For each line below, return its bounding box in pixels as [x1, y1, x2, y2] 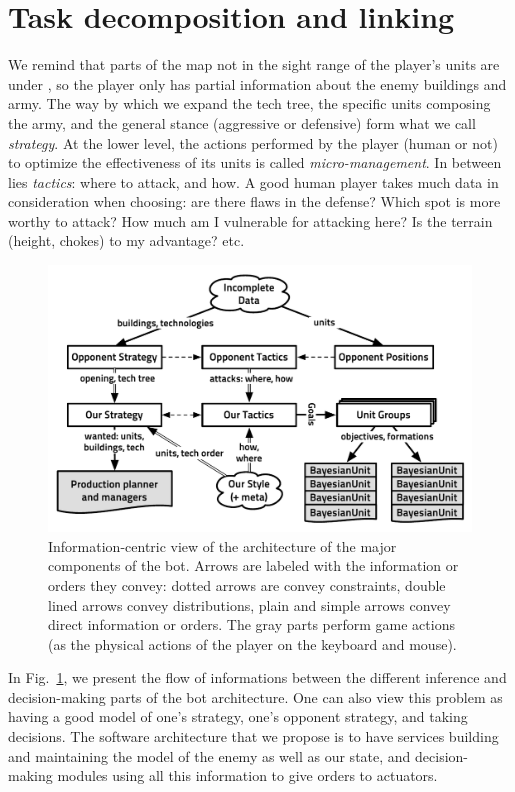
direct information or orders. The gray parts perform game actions [48, 614, 455, 635]
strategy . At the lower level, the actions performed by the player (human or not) [8, 132, 498, 153]
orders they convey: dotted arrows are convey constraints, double [48, 574, 446, 595]
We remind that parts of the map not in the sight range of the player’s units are [8, 54, 500, 75]
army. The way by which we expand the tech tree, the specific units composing [8, 93, 491, 114]
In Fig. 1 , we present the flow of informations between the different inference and [8, 667, 507, 688]
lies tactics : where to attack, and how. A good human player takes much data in [8, 171, 499, 192]
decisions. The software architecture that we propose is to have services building [8, 726, 499, 747]
